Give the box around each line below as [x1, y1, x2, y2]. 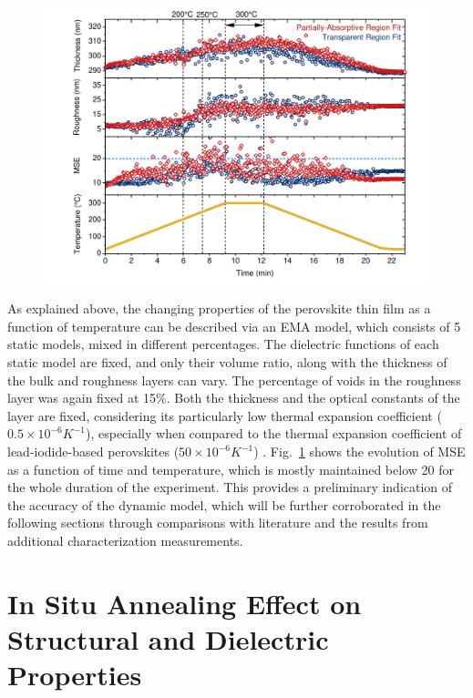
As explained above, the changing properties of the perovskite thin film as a [7, 299, 431, 318]
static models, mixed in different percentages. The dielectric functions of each [7, 334, 439, 354]
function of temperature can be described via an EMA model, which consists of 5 [7, 316, 461, 335]
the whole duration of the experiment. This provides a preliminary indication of [7, 477, 453, 497]
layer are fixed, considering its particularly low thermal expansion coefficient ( [7, 405, 442, 425]
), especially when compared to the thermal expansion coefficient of [85, 424, 462, 443]
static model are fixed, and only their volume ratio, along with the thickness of [7, 353, 447, 372]
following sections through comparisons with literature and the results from [7, 513, 428, 532]
